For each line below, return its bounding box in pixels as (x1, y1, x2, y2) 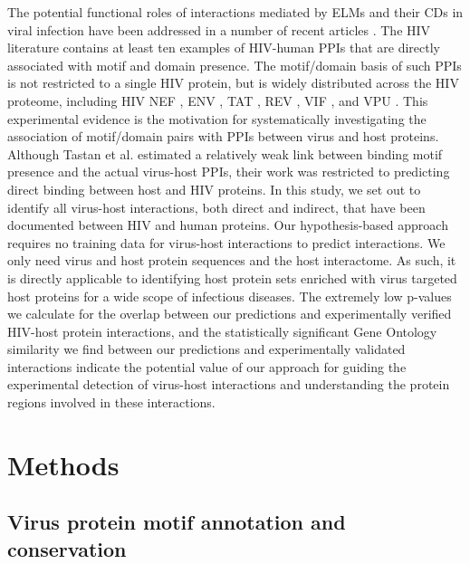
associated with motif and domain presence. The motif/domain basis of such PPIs (7, 55, 462, 74)
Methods (7, 445, 120, 483)
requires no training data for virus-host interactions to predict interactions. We (7, 233, 446, 252)
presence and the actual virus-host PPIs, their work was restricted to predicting (7, 162, 450, 181)
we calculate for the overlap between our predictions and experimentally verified (7, 304, 452, 323)
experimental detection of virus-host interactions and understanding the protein (7, 375, 450, 394)
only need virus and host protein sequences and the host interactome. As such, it (7, 251, 456, 270)
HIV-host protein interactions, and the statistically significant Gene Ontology (7, 321, 437, 340)
